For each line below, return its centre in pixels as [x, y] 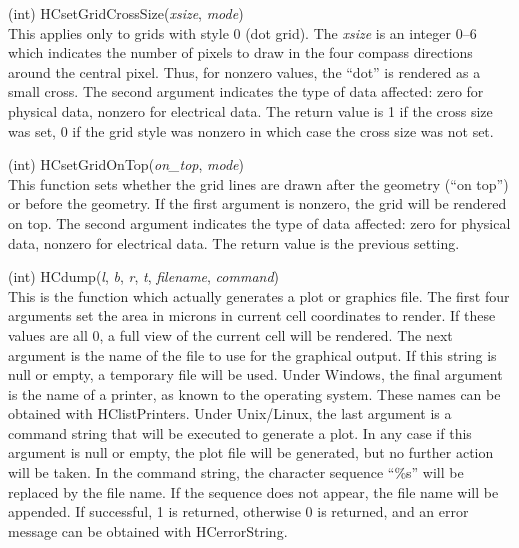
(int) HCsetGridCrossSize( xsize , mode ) [126, 13]
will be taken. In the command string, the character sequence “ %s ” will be [236, 472]
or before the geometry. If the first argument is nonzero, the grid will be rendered [257, 203]
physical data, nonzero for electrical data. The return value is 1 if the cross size [250, 110]
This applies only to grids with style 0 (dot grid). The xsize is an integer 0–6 [242, 32]
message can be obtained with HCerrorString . [148, 530]
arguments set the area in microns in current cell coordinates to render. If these [252, 315]
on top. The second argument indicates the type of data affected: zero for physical [259, 222]
